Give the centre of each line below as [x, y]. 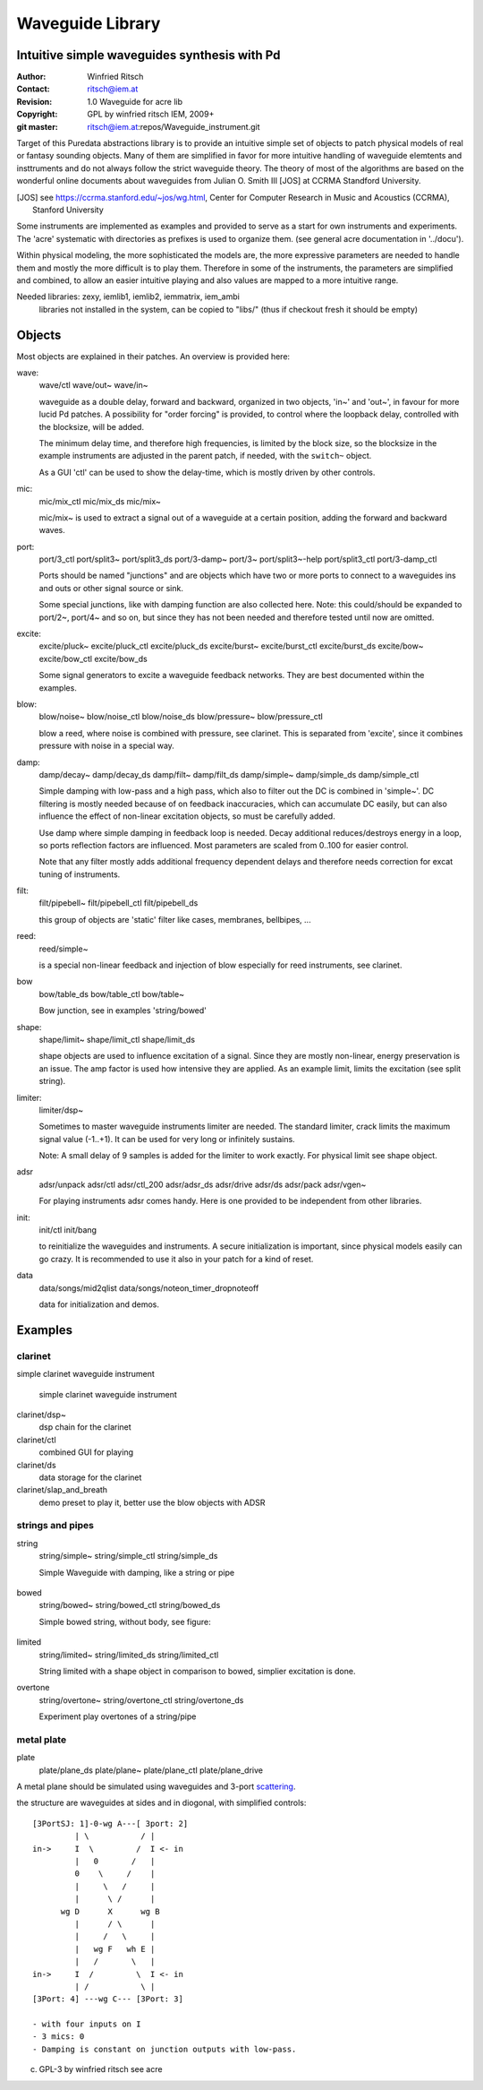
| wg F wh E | [115, 1949]
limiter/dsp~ [61, 1110]
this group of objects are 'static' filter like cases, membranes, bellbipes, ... [175, 919]
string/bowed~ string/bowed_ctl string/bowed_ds [130, 1605]
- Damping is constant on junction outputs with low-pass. [165, 2049]
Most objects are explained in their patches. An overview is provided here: [153, 356]
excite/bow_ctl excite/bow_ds [93, 658]
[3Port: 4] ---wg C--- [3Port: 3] [108, 1999]
